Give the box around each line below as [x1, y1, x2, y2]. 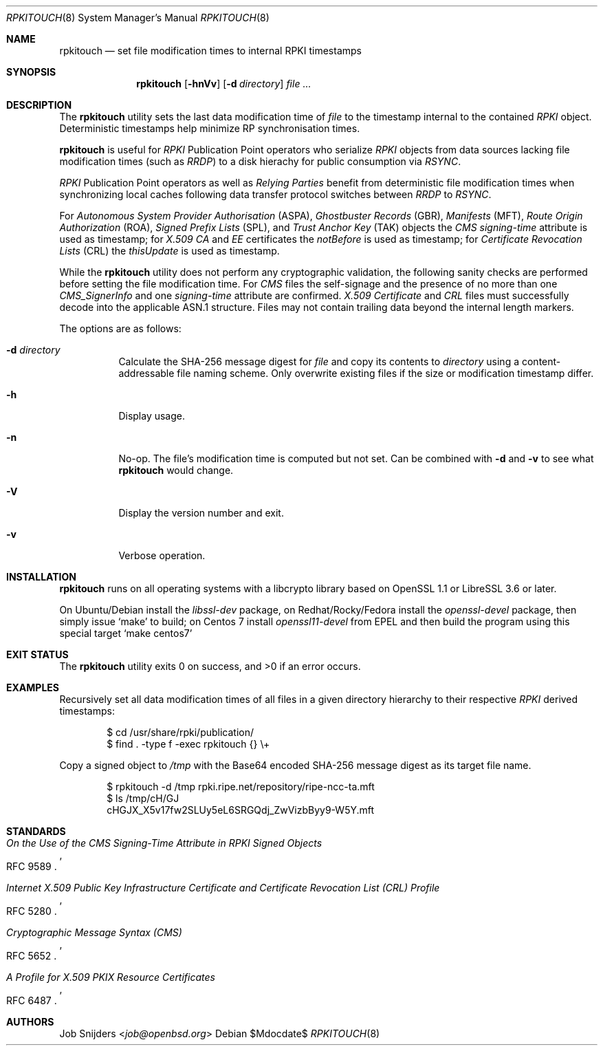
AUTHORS [6, 1016, 54, 1028]
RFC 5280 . [6, 905, 57, 917]
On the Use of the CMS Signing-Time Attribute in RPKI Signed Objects [6, 837, 322, 849]
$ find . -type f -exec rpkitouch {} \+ [107, 738, 270, 750]
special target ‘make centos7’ [59, 627, 193, 639]
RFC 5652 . [6, 950, 57, 962]
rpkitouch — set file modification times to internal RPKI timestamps [59, 45, 362, 56]
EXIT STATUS [6, 649, 69, 660]
